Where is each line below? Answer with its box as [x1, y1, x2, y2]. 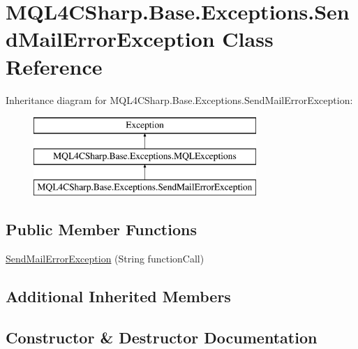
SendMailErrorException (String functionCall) [6, 251, 204, 266]
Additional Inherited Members [6, 285, 231, 307]
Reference [6, 52, 103, 80]
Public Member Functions [6, 218, 197, 240]
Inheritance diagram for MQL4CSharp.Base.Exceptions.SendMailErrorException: [6, 92, 353, 107]
